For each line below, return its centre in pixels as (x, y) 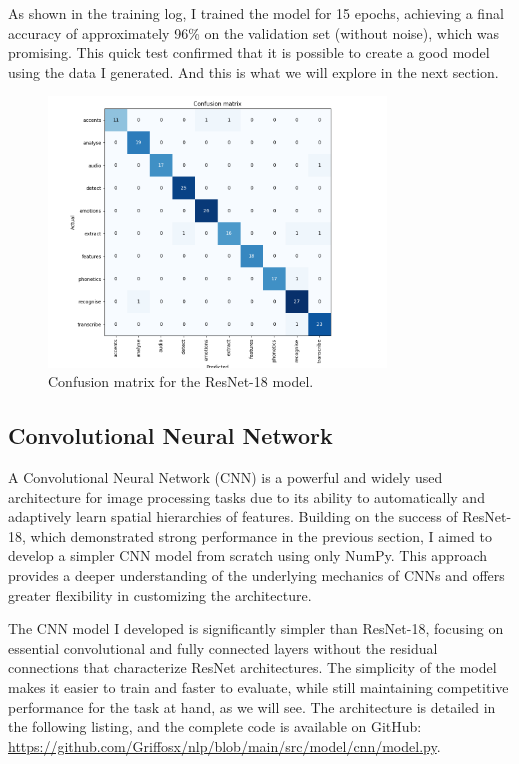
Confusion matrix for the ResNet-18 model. (181, 381)
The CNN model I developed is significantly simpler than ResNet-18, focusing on (256, 628)
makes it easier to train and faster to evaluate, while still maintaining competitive (258, 687)
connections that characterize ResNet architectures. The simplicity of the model (252, 667)
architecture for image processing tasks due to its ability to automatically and (246, 496)
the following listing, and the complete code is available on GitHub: (215, 726)
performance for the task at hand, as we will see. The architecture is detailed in (252, 706)
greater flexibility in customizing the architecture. (160, 594)
